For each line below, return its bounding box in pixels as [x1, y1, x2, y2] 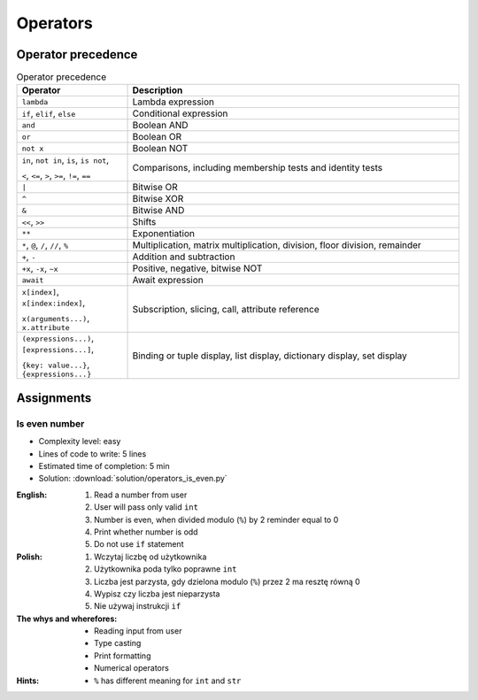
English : [16, 489, 48, 500]
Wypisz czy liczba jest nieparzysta [94, 588, 220, 599]
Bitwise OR [132, 181, 179, 194]
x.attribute [21, 323, 70, 333]
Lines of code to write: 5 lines [38, 448, 147, 459]
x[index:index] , [21, 296, 86, 309]
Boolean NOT [132, 142, 189, 155]
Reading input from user [94, 626, 182, 636]
